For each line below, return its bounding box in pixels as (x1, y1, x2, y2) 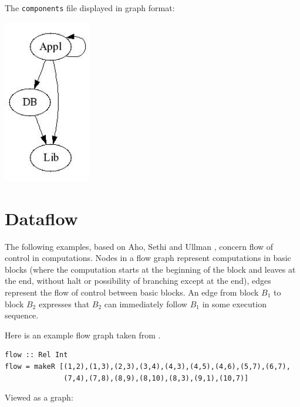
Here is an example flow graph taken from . (5, 328, 161, 341)
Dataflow (5, 206, 78, 230)
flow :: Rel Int (5, 351, 68, 359)
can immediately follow (104, 297, 187, 310)
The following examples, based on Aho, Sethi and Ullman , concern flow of (5, 240, 274, 252)
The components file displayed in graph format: (5, 2, 175, 13)
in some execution (202, 297, 267, 310)
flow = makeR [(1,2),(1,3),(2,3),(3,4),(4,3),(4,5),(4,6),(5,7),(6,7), (5, 362, 291, 371)
